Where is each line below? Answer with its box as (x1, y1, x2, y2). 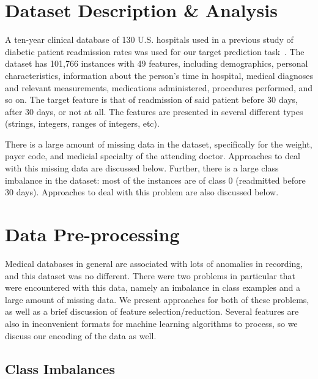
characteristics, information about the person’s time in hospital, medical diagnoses (5, 69, 313, 81)
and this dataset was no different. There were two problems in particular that (5, 269, 295, 282)
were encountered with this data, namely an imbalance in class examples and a (5, 281, 300, 294)
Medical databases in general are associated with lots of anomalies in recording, (5, 257, 303, 269)
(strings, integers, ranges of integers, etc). (5, 117, 160, 130)
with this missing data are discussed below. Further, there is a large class (5, 162, 279, 174)
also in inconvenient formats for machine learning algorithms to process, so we (5, 317, 298, 329)
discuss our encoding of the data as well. (5, 329, 157, 342)
